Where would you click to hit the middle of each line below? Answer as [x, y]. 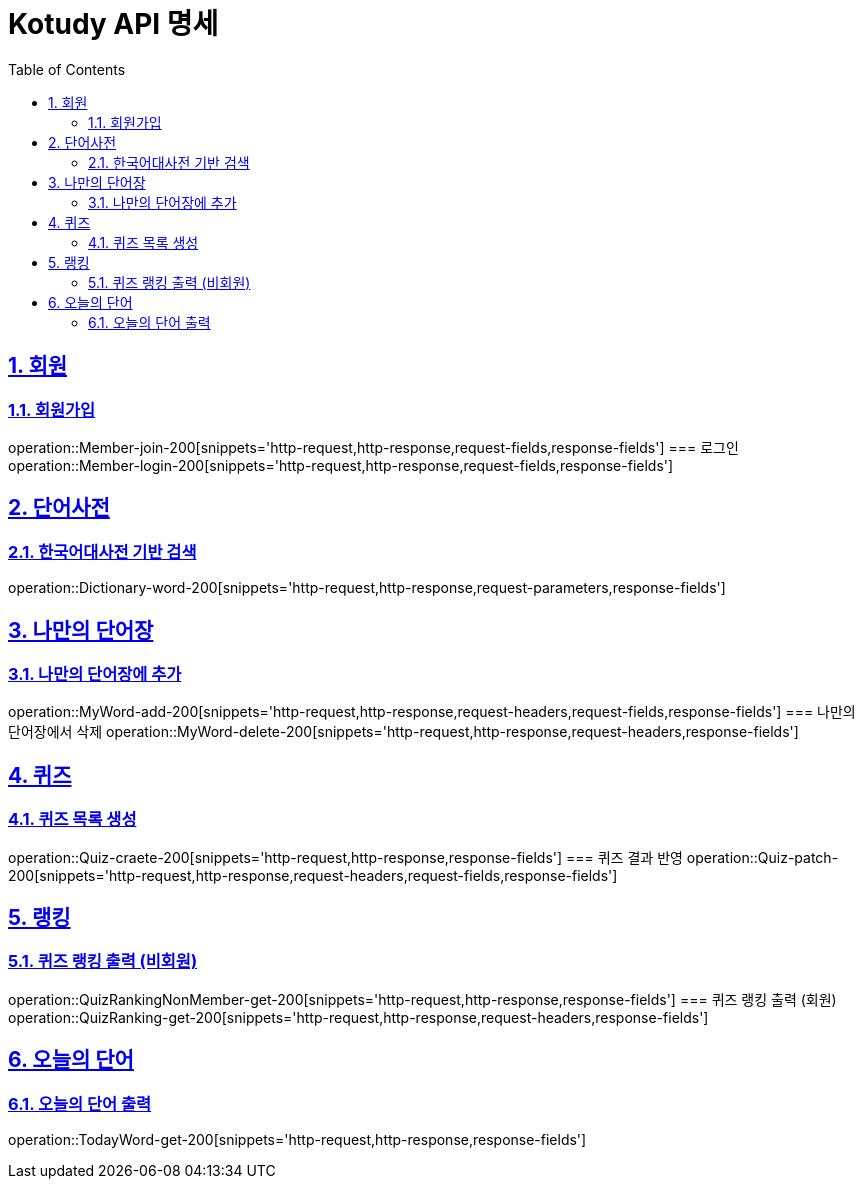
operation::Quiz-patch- [762, 857]
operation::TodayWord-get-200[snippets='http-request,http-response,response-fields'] [297, 1140]
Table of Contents [67, 69]
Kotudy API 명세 [113, 24]
